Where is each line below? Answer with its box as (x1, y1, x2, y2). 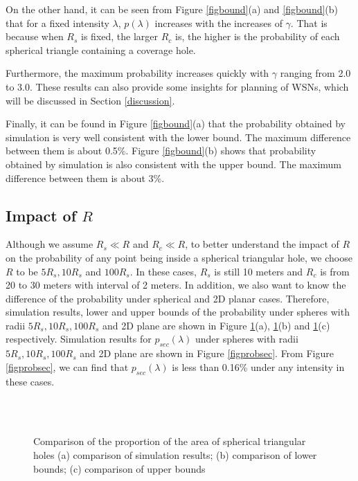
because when (6, 29, 64, 44)
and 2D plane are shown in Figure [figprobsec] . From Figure (80, 346, 334, 361)
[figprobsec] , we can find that (6, 359, 129, 374)
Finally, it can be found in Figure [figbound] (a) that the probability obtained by (6, 116, 346, 131)
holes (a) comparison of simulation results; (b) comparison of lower (33, 448, 317, 462)
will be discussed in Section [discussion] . (6, 93, 175, 107)
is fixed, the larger (81, 29, 159, 44)
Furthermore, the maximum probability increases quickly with (6, 66, 269, 80)
